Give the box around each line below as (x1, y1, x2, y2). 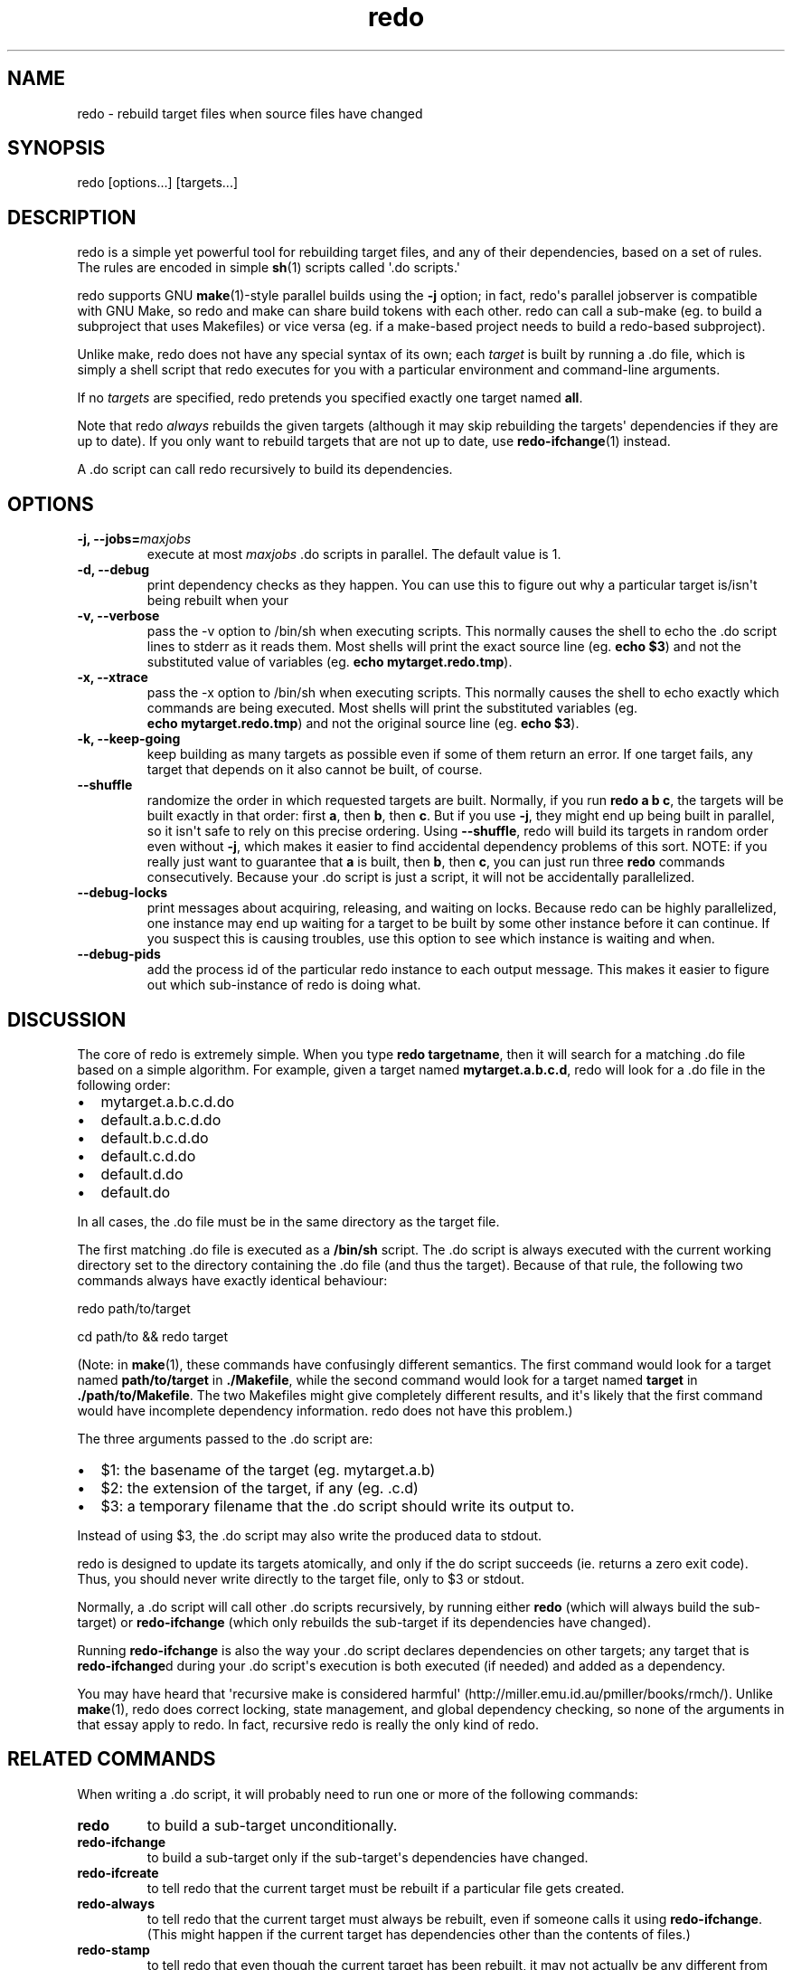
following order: (77, 1076, 171, 1093)
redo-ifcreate (77, 1864, 159, 1880)
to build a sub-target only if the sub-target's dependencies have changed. (146, 1849, 589, 1865)
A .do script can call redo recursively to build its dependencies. (77, 461, 453, 478)
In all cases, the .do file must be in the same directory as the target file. (77, 1213, 500, 1229)
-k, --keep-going (77, 731, 181, 747)
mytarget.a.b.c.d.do (100, 1092, 235, 1111)
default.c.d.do (100, 1146, 196, 1165)
